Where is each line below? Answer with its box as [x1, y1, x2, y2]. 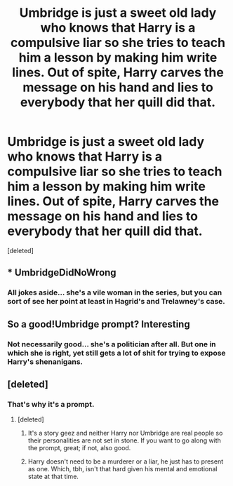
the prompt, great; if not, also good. [27, 444, 131, 452]
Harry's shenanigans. [7, 356, 83, 366]
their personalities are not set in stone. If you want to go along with [27, 436, 221, 445]
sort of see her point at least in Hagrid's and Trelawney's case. [7, 297, 226, 306]
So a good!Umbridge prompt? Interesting [7, 318, 191, 330]
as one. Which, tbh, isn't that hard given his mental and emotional [27, 465, 218, 473]
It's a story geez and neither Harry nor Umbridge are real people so [27, 429, 223, 438]
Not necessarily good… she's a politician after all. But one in [7, 339, 216, 349]
